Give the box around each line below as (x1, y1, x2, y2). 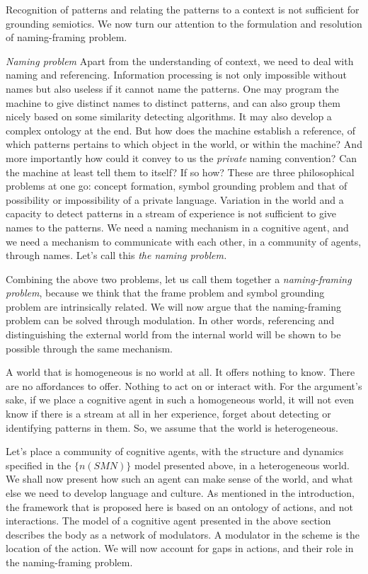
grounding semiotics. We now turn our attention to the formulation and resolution (6, 16, 362, 30)
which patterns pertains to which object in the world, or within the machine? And (6, 137, 362, 151)
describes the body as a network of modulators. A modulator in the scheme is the (6, 527, 360, 541)
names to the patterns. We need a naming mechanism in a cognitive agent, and (6, 219, 349, 234)
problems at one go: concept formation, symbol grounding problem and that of (6, 178, 347, 193)
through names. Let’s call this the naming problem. (6, 248, 227, 263)
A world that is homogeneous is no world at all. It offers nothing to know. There (6, 365, 355, 379)
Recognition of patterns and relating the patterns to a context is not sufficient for (6, 2, 360, 16)
